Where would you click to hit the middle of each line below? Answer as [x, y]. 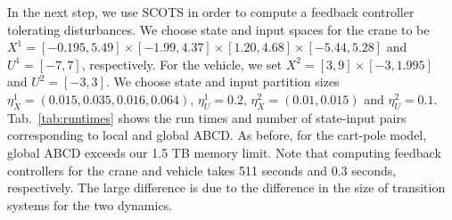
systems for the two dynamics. [90, 204]
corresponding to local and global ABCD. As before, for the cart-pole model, [217, 135]
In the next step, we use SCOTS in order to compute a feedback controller [211, 12]
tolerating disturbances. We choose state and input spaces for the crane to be [218, 29]
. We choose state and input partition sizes [222, 81]
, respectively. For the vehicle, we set [182, 64]
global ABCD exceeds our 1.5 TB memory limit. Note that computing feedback [224, 152]
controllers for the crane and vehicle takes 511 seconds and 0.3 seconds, [202, 170]
